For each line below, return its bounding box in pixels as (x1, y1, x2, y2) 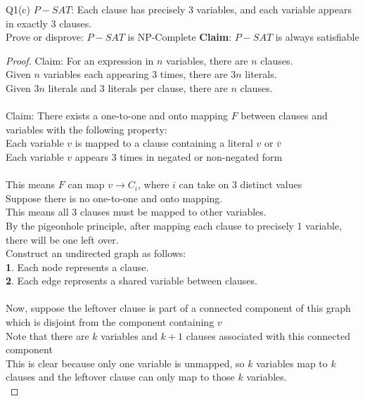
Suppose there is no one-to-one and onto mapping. (6, 190, 223, 205)
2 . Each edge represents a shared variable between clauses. (6, 273, 257, 288)
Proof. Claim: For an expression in (6, 53, 154, 67)
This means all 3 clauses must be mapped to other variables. (6, 204, 267, 219)
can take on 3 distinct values (179, 177, 302, 192)
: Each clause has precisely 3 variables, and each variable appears (71, 2, 352, 16)
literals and (48, 80, 97, 95)
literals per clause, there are (108, 80, 228, 95)
